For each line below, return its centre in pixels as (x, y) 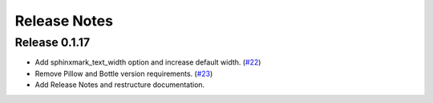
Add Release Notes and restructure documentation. (120, 85)
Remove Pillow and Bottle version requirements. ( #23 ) (124, 73)
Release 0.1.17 (53, 42)
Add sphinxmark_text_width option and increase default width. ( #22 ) (148, 62)
